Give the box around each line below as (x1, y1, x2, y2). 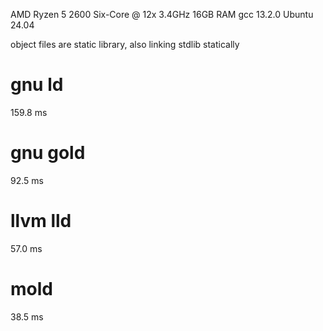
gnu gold (10, 142, 86, 164)
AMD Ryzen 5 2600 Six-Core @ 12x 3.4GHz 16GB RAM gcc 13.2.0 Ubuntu (10, 9, 314, 20)
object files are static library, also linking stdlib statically (10, 39, 240, 50)
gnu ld (10, 74, 64, 96)
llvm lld (10, 210, 72, 233)
